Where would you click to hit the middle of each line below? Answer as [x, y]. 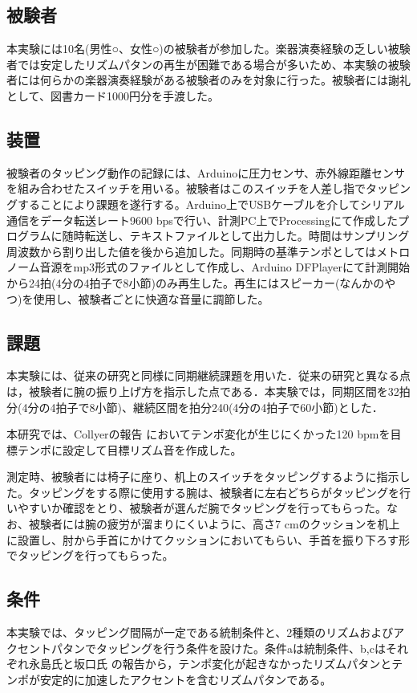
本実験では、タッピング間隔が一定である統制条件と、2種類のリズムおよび [200, 632]
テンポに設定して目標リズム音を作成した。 [130, 449]
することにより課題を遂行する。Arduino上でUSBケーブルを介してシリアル [211, 204]
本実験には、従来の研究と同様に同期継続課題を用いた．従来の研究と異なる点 [208, 375]
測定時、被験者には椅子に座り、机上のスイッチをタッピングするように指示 [203, 477]
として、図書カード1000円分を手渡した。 [113, 95]
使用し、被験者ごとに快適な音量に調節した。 [151, 298]
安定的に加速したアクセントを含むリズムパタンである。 [186, 679]
